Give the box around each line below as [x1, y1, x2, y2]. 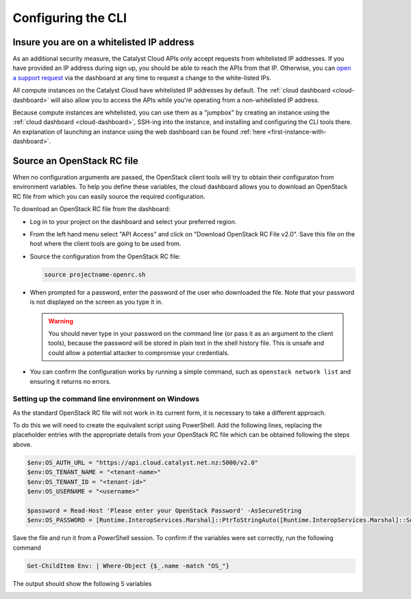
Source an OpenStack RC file [12, 155, 138, 167]
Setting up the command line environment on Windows [12, 394, 200, 404]
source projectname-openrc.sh [44, 271, 146, 278]
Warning [48, 317, 73, 325]
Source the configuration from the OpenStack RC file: [29, 252, 181, 260]
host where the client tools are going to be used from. [29, 240, 182, 248]
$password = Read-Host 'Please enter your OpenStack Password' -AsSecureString [27, 506, 302, 514]
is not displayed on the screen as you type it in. [29, 298, 164, 306]
